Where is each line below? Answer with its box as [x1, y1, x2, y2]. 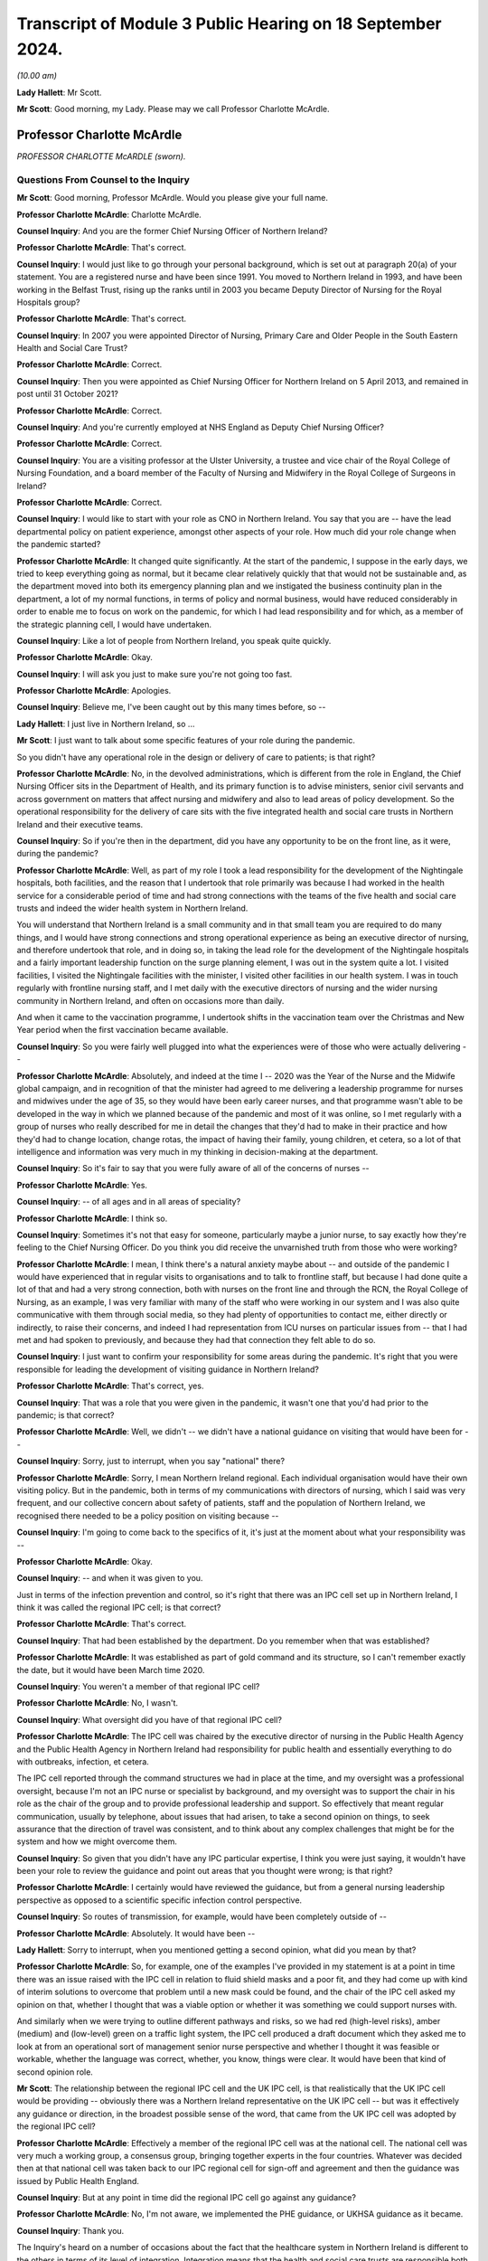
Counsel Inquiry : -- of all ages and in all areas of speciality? [16, 1197, 241, 1207]
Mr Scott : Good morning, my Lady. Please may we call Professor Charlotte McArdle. [16, 104, 330, 115]
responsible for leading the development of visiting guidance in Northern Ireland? [16, 1364, 320, 1375]
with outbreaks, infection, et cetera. [16, 1755, 149, 1767]
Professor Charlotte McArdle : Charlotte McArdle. [16, 209, 202, 220]
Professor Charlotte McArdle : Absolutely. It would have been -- [16, 1927, 256, 1939]
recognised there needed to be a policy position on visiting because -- [16, 1510, 279, 1521]
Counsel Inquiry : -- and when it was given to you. [16, 1573, 203, 1584]
